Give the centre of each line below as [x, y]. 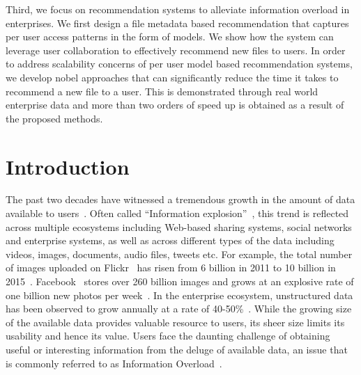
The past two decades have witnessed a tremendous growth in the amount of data [180, 199]
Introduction [68, 166]
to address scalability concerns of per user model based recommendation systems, [179, 64]
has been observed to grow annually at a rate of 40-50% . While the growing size [179, 309]
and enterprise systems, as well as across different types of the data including [170, 240]
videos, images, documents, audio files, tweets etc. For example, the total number [179, 254]
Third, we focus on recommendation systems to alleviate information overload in [178, 9]
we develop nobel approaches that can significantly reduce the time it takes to [172, 77]
